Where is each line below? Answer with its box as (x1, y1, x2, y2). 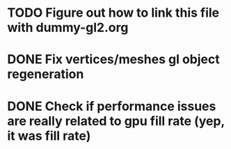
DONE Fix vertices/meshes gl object (7, 52, 221, 68)
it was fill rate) (7, 127, 91, 143)
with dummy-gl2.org (7, 19, 129, 36)
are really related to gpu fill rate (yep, (7, 113, 225, 129)
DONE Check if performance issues (7, 98, 216, 114)
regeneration (7, 66, 84, 82)
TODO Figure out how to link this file (7, 5, 220, 21)
